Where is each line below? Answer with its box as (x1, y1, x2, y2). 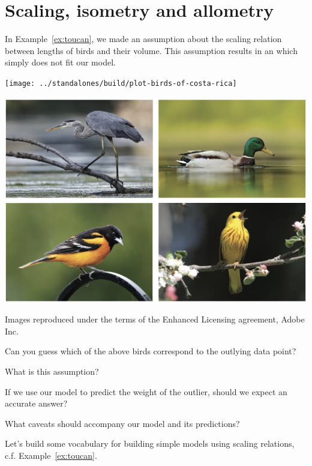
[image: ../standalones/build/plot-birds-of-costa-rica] (5, 79, 237, 88)
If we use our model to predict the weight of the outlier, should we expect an (5, 385, 287, 398)
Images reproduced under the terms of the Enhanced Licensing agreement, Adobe (5, 313, 305, 325)
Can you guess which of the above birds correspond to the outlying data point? (5, 345, 296, 357)
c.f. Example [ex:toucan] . (5, 449, 97, 461)
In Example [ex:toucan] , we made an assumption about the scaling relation (5, 32, 282, 45)
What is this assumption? (5, 365, 99, 377)
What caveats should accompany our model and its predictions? (5, 417, 240, 429)
